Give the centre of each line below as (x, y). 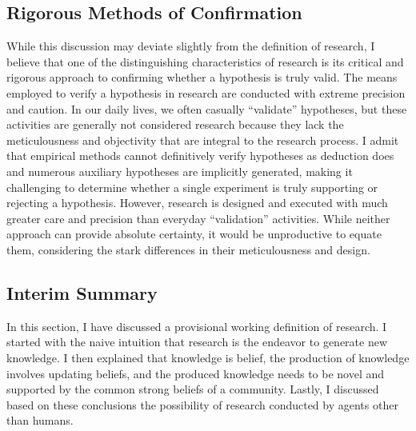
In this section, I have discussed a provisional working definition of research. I (197, 326)
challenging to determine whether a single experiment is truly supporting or (192, 187)
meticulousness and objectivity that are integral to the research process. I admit (203, 140)
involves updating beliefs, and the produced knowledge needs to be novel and (196, 373)
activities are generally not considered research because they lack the (175, 124)
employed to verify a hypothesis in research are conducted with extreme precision (206, 92)
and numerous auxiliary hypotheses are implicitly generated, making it (180, 171)
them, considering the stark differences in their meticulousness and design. (188, 249)
